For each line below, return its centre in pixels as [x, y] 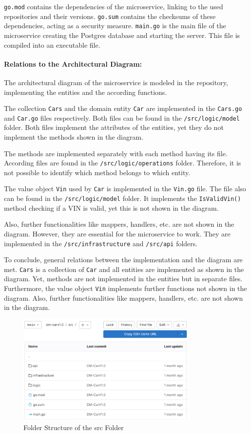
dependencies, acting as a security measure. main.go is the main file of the [115, 26]
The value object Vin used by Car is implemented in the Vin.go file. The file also [125, 189]
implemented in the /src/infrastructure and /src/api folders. [101, 243]
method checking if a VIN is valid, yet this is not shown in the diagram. [111, 208]
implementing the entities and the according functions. [86, 92]
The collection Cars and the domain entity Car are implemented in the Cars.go [123, 108]
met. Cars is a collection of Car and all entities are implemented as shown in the [124, 269]
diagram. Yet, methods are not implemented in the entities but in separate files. [123, 279]
